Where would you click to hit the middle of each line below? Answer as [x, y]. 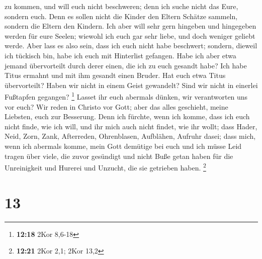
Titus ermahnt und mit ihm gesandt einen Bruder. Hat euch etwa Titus [115, 75]
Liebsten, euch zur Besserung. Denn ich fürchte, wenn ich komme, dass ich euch [127, 116]
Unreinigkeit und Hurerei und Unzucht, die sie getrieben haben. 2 [105, 167]
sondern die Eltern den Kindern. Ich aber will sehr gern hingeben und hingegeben [130, 26]
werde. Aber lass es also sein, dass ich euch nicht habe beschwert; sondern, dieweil [131, 46]
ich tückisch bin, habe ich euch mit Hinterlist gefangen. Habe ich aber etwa [120, 55]
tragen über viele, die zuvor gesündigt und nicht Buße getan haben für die [119, 156]
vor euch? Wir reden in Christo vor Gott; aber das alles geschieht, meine [116, 106]
